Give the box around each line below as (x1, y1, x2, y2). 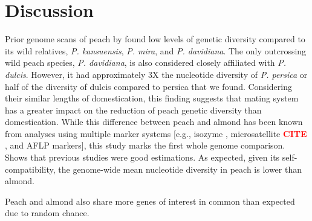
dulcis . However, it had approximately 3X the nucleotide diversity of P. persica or (5, 68, 308, 80)
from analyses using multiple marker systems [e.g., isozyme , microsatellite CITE (5, 127, 307, 139)
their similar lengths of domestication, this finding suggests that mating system (5, 92, 299, 104)
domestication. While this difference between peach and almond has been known (5, 115, 303, 128)
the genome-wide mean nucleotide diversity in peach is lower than (58, 162, 302, 175)
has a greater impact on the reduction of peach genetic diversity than (5, 103, 262, 116)
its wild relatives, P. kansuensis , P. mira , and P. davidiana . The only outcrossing (5, 44, 307, 57)
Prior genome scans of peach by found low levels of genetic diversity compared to (5, 33, 305, 45)
